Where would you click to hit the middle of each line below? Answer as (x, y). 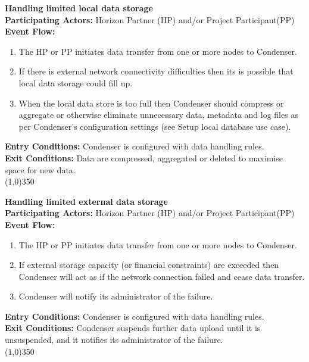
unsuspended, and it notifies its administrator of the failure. (114, 340)
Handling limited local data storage (79, 8)
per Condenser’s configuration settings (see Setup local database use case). (155, 126)
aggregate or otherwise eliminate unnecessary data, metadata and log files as (158, 115)
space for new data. (40, 169)
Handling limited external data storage (86, 201)
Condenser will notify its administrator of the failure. (116, 296)
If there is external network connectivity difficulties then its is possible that (156, 71)
